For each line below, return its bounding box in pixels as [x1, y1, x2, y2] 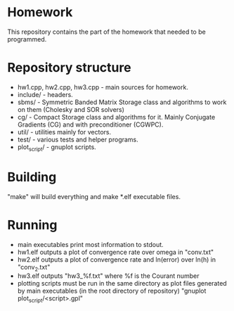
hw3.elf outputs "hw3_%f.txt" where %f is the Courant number [17, 272, 200, 280]
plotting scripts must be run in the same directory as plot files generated [17, 279, 227, 288]
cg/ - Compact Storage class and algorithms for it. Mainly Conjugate [17, 113, 216, 121]
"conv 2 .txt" [17, 262, 51, 273]
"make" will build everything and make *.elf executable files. [7, 192, 181, 201]
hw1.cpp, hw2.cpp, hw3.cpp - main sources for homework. [17, 82, 188, 91]
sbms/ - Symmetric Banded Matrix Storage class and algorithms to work [17, 98, 227, 106]
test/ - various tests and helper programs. [17, 135, 138, 144]
